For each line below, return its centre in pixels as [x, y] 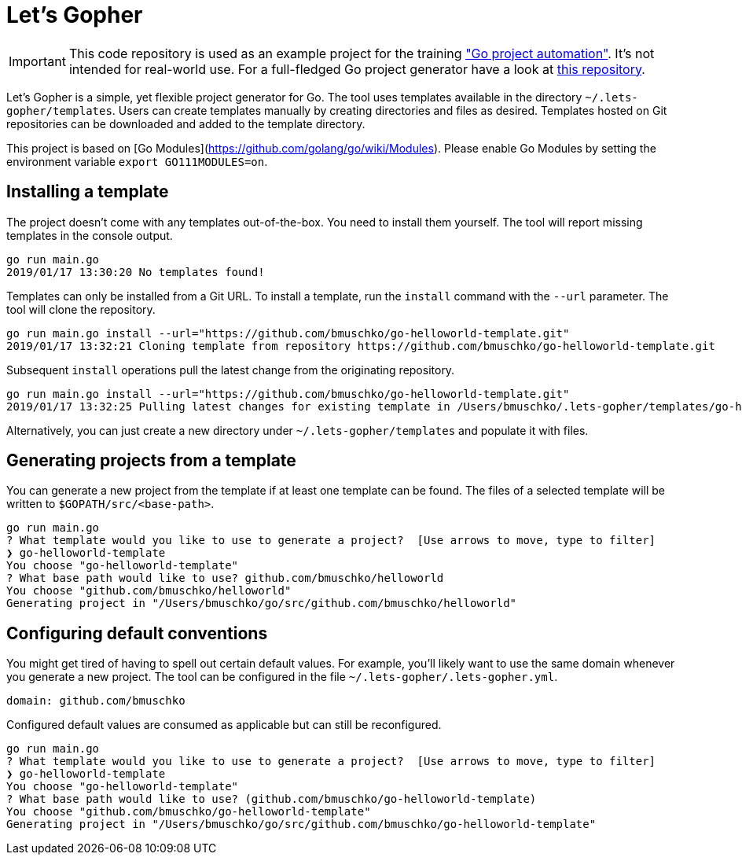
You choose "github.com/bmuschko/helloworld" [149, 591]
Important [37, 61]
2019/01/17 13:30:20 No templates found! [136, 272]
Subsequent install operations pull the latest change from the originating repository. [231, 370]
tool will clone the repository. [81, 309]
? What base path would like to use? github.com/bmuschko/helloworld [225, 578]
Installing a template [88, 192]
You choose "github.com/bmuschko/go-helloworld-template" [189, 812]
